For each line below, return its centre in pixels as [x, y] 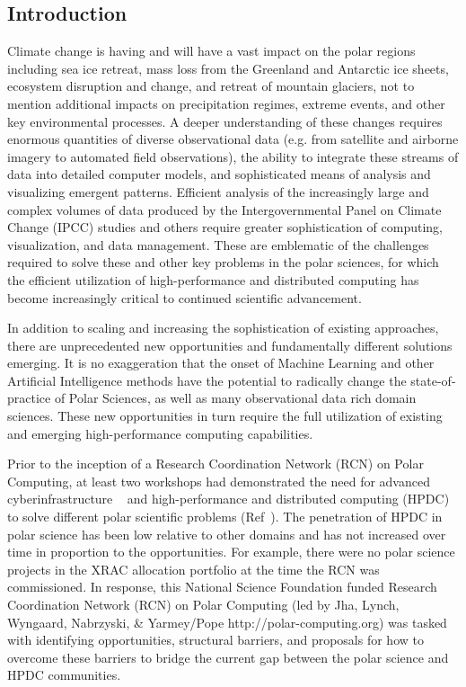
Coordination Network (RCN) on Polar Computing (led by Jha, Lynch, [203, 605]
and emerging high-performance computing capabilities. [160, 433]
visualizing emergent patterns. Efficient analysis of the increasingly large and [218, 191]
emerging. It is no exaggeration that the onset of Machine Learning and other [221, 363]
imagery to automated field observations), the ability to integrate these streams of [233, 156]
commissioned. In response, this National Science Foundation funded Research [222, 587]
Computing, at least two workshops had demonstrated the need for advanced [219, 481]
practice [29, 398]
